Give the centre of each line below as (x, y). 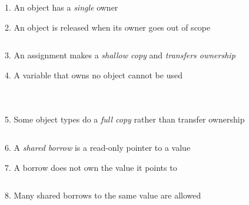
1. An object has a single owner (62, 7)
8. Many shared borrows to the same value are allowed (103, 195)
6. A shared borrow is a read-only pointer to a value (98, 147)
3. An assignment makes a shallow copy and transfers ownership (120, 55)
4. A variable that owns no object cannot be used (94, 75)
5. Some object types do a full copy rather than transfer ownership (125, 119)
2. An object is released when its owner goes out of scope (108, 27)
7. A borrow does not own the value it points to (91, 167)
